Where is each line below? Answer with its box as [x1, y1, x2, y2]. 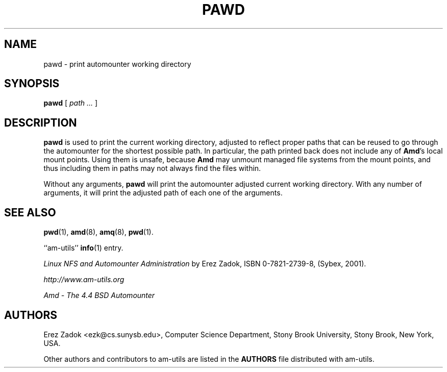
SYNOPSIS [4, 77, 60, 90]
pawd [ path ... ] [43, 98, 98, 108]
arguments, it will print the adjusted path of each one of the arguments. [43, 188, 283, 197]
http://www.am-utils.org [43, 275, 125, 284]
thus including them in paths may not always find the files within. [43, 164, 261, 173]
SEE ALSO [4, 206, 56, 219]
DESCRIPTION [4, 116, 77, 129]
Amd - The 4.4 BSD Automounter [43, 291, 155, 300]
